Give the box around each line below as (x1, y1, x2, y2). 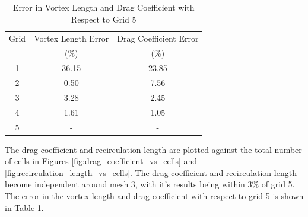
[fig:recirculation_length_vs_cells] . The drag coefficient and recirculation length (5, 166, 297, 178)
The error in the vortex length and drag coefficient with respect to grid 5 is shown (5, 189, 304, 202)
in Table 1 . (5, 201, 44, 213)
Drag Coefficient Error (117, 32, 199, 44)
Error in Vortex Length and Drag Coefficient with (12, 1, 195, 13)
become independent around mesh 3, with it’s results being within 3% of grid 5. (5, 178, 295, 190)
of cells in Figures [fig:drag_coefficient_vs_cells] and (5, 155, 198, 167)
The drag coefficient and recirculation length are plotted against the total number (5, 143, 302, 155)
